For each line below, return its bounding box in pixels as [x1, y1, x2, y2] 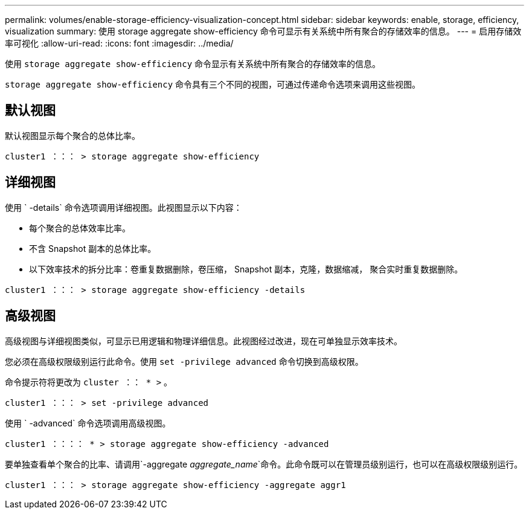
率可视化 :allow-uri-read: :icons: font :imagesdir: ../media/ [5, 38, 234, 48]
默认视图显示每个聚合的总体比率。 [5, 130, 140, 141]
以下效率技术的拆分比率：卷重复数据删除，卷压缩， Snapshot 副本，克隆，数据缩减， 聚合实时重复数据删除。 [29, 263, 463, 274]
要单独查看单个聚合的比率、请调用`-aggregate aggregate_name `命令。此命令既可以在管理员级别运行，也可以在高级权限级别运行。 [5, 458, 523, 469]
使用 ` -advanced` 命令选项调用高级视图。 [5, 417, 171, 428]
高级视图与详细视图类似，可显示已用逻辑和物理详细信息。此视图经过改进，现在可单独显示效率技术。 [5, 335, 402, 346]
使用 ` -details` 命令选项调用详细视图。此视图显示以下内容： [5, 202, 242, 213]
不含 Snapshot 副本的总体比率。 [29, 243, 156, 254]
